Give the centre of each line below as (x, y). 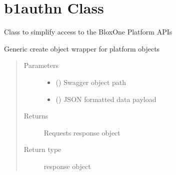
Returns (36, 116)
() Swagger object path (91, 82)
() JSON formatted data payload (106, 99)
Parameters (41, 65)
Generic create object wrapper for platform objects (82, 48)
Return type (42, 149)
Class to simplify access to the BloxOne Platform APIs (88, 32)
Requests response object (82, 132)
